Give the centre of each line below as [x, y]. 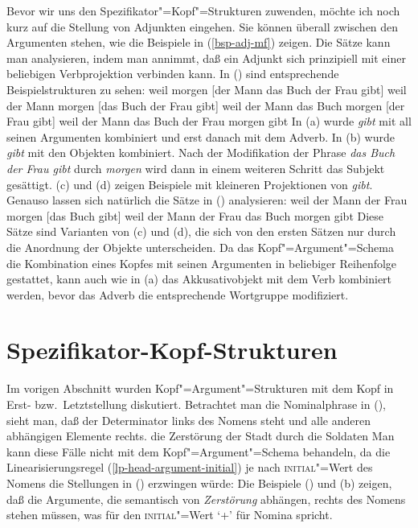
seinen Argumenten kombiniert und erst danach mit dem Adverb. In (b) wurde [201, 136]
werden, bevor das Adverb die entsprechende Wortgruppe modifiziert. [178, 294]
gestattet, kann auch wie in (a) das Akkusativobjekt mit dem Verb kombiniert [199, 279]
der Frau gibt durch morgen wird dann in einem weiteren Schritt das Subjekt [196, 168]
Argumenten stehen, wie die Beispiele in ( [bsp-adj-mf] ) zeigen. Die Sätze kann [199, 42]
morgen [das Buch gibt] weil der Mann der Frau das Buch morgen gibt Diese [195, 215]
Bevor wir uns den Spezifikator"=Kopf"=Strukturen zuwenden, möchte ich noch [203, 10]
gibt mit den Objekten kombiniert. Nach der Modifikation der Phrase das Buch [201, 153]
